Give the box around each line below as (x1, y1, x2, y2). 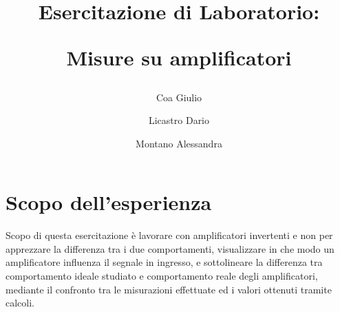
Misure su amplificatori (66, 43, 292, 72)
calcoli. (6, 295, 34, 310)
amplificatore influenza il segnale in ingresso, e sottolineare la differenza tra (6, 255, 323, 269)
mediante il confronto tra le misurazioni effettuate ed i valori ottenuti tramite (6, 282, 332, 296)
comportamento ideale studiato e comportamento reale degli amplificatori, (6, 269, 318, 283)
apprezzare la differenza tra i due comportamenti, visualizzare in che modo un (6, 241, 334, 256)
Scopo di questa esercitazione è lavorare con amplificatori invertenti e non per (6, 228, 333, 242)
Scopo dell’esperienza (6, 188, 212, 216)
